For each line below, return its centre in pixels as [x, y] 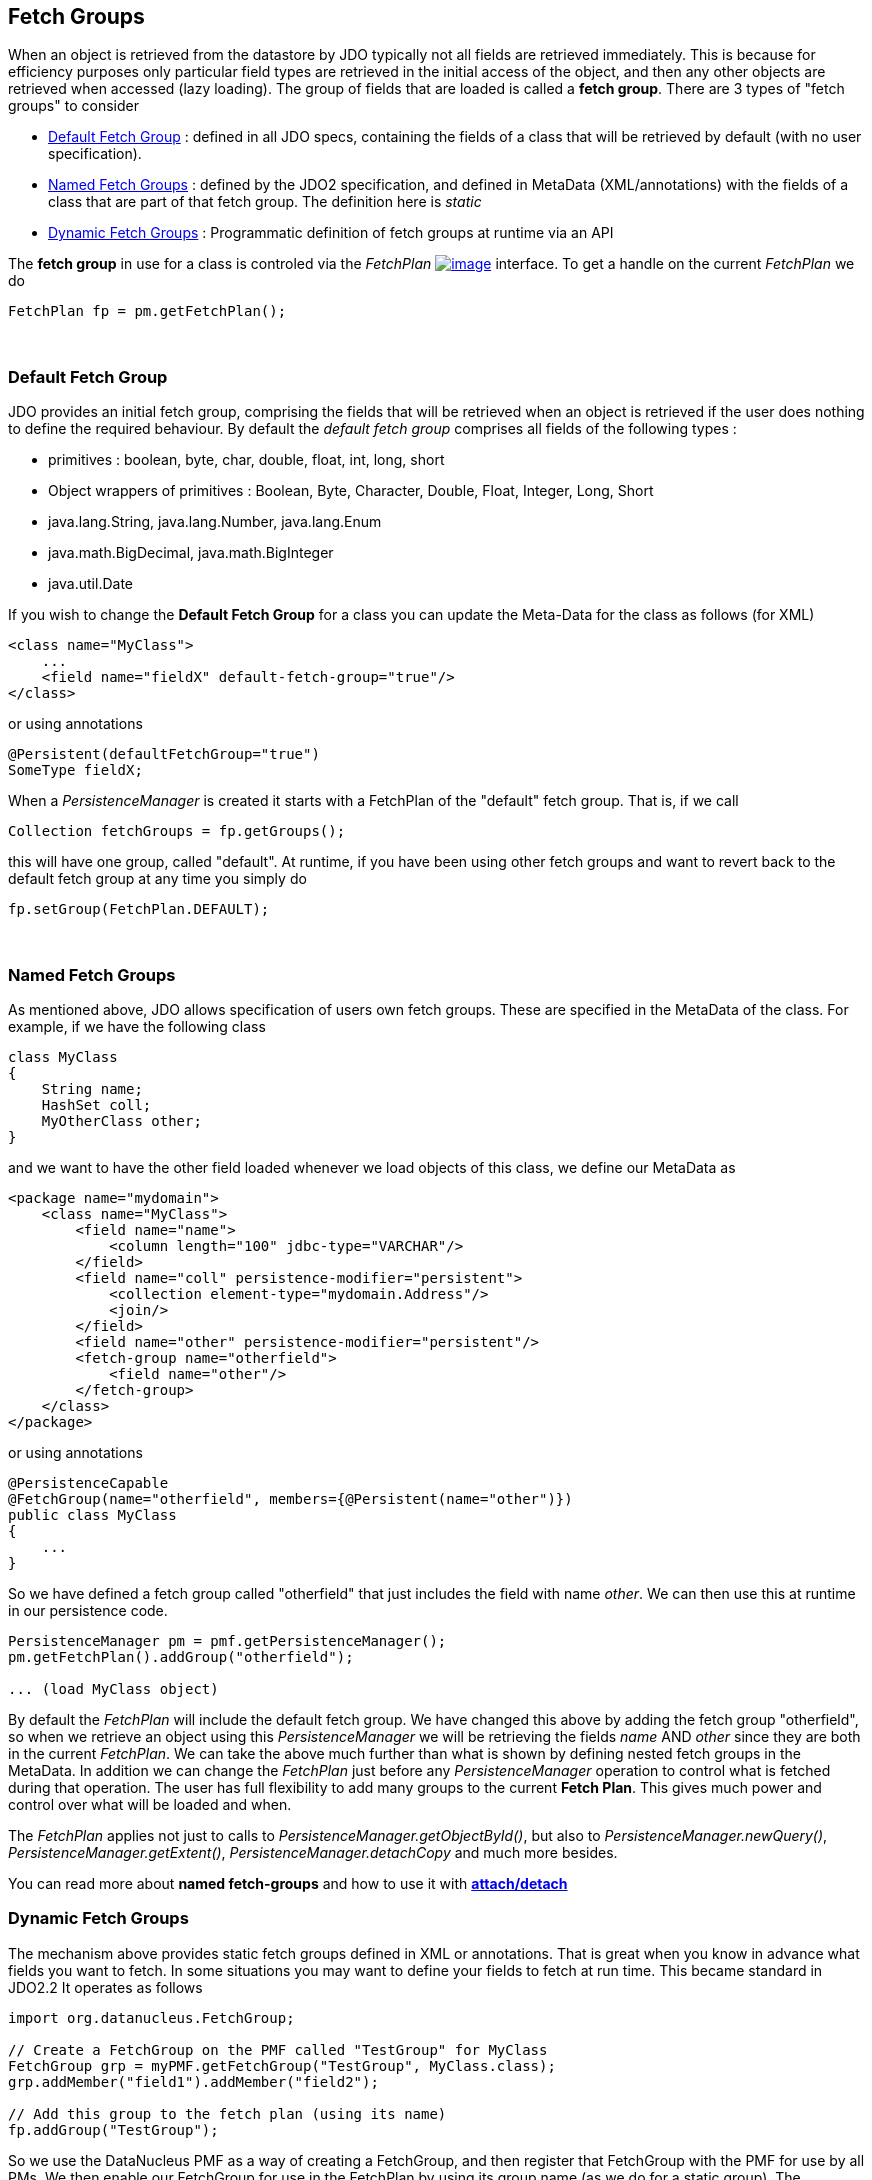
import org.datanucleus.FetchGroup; [151, 2017]
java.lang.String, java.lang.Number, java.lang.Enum [215, 522]
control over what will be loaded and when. [150, 1804]
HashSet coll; [96, 1104]
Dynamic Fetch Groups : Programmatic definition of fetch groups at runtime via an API [331, 233]
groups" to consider [73, 106]
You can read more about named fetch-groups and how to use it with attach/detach [288, 1883]
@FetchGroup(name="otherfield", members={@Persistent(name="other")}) [290, 1498]
